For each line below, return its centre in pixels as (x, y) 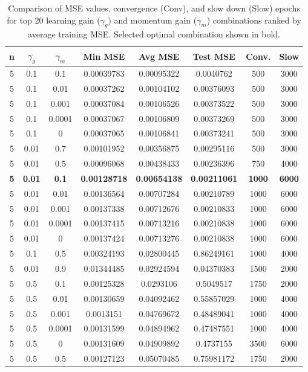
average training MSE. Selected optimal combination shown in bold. (154, 34)
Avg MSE (159, 56)
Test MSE (214, 56)
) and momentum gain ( (152, 20)
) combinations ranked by (254, 20)
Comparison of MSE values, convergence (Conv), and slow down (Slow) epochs (154, 8)
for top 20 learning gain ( (54, 20)
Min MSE (104, 56)
